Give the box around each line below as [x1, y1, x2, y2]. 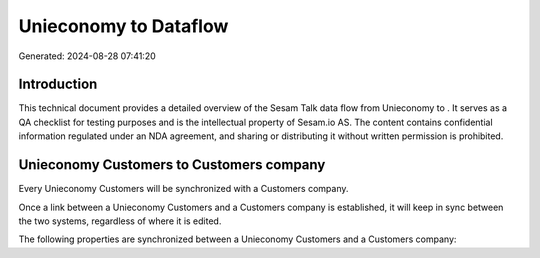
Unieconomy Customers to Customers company [18, 156, 326, 174]
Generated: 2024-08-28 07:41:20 [18, 50, 157, 62]
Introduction [18, 76, 98, 93]
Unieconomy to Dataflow [18, 15, 229, 37]
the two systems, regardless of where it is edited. [18, 215, 222, 227]
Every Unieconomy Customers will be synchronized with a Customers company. [18, 183, 349, 195]
